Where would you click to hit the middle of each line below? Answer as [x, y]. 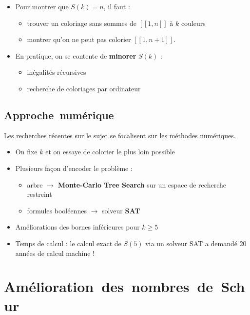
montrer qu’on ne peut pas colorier [79, 39]
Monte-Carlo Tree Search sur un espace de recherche [142, 184]
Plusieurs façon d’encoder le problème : [74, 168]
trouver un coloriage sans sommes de [82, 23]
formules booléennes [57, 210]
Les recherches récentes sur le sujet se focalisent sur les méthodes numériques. [120, 135]
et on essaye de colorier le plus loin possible [110, 152]
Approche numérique [59, 115]
